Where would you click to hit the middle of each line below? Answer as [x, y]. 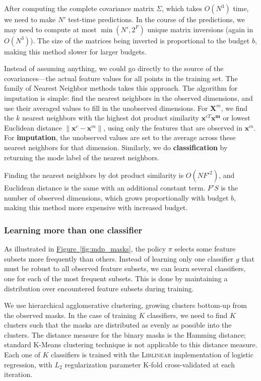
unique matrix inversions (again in [200, 29]
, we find [234, 108]
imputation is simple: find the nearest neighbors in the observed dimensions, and [128, 98]
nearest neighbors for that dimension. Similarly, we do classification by [116, 147]
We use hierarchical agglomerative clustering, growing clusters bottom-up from [126, 305]
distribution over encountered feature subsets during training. [99, 288]
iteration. [18, 374]
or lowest [237, 118]
